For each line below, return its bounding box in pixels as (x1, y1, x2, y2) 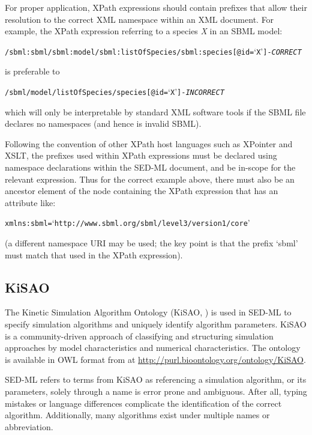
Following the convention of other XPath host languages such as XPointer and (5, 137, 293, 150)
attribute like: (5, 196, 56, 208)
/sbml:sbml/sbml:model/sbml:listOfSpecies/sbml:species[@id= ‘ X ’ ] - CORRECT (5, 44, 302, 57)
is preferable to (5, 65, 60, 78)
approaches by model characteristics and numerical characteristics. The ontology (5, 341, 301, 354)
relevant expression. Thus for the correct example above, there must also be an (5, 172, 295, 185)
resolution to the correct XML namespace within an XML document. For (5, 13, 274, 25)
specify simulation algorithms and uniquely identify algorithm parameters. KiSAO (5, 318, 307, 330)
